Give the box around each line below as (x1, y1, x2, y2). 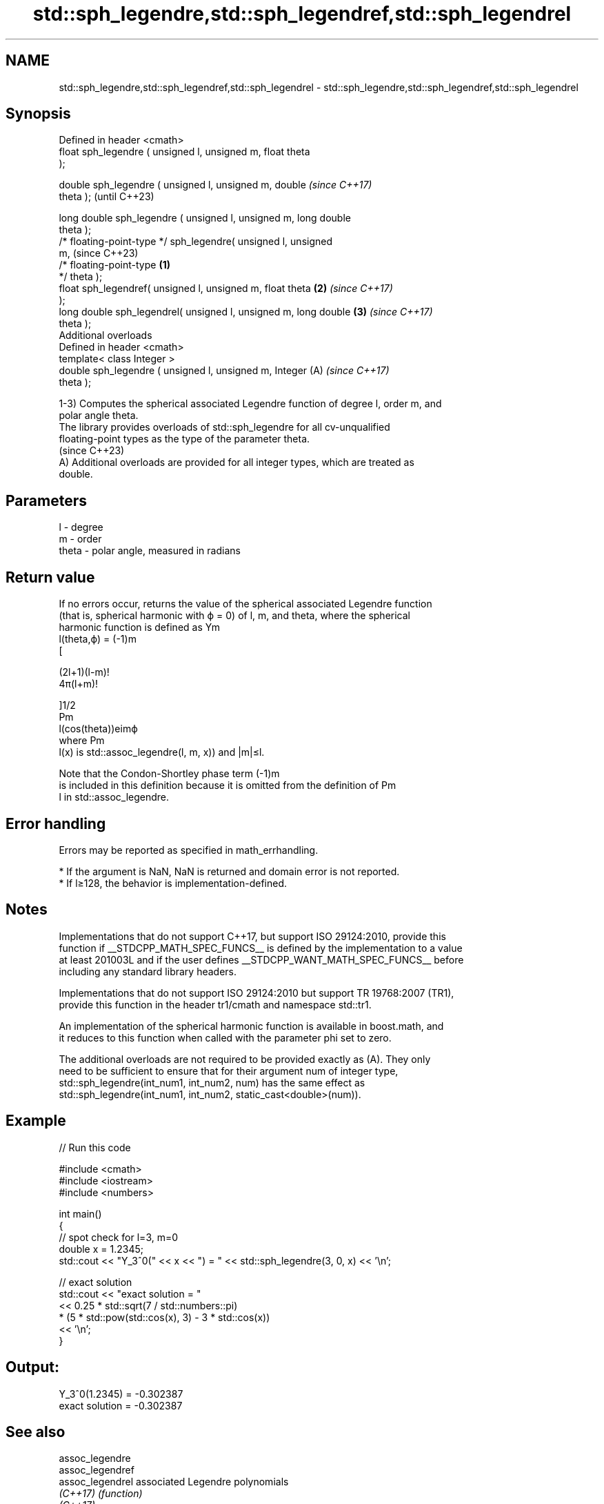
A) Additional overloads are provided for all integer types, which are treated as (59, 456, 414, 469)
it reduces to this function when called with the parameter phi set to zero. (59, 1031, 392, 1044)
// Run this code (59, 1141, 131, 1153)
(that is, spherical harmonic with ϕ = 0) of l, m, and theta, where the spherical (59, 609, 410, 622)
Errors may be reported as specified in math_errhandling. (59, 843, 319, 856)
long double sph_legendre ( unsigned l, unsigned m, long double (59, 212, 351, 224)
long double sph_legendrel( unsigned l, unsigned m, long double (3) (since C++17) (59, 306, 433, 318)
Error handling (6, 814, 106, 832)
